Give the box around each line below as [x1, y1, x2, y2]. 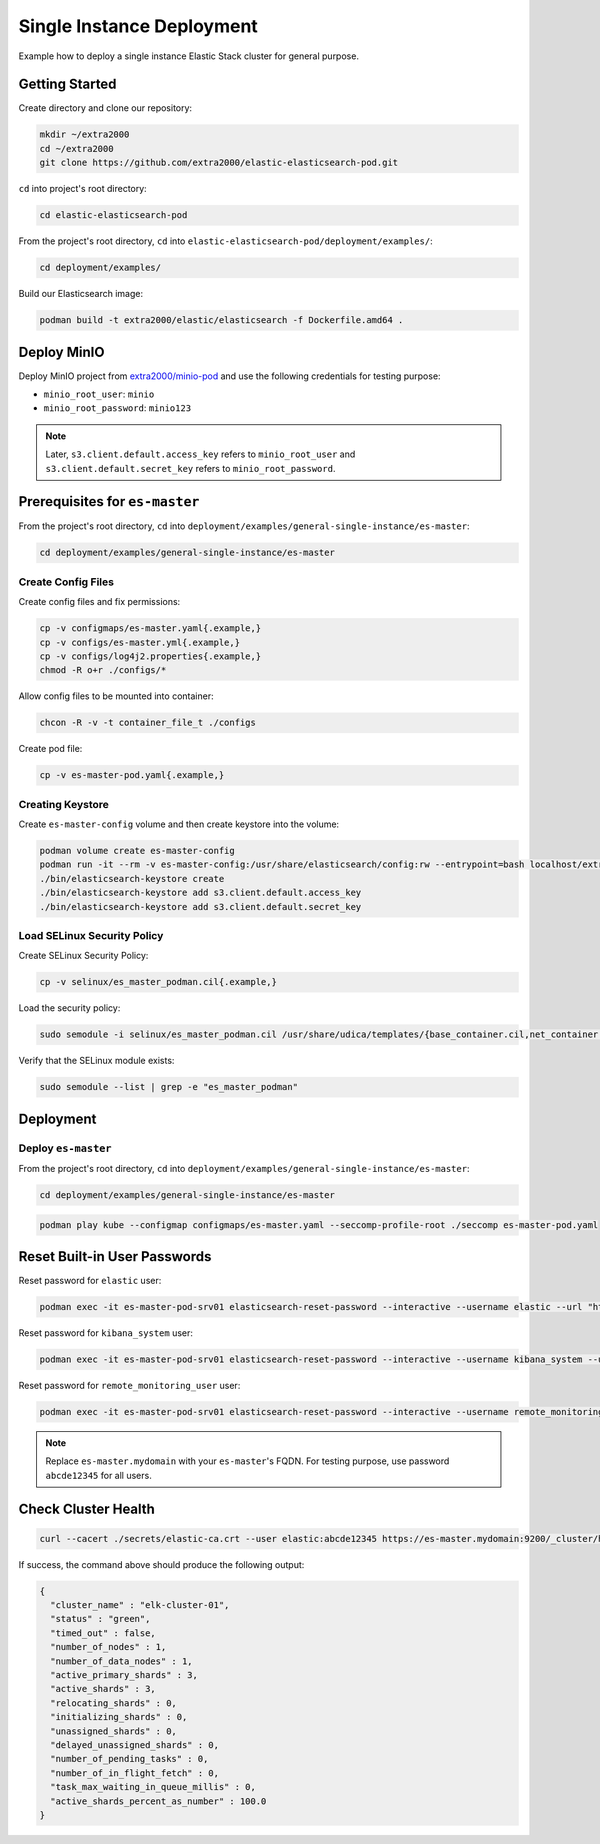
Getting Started [18, 76, 117, 93]
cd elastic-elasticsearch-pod [39, 210, 188, 221]
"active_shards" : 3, [50, 1683, 157, 1695]
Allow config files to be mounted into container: [18, 690, 214, 702]
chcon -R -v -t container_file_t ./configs [39, 717, 257, 729]
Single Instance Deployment [18, 15, 259, 37]
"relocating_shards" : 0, [50, 1697, 177, 1709]
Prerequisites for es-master [18, 493, 200, 510]
